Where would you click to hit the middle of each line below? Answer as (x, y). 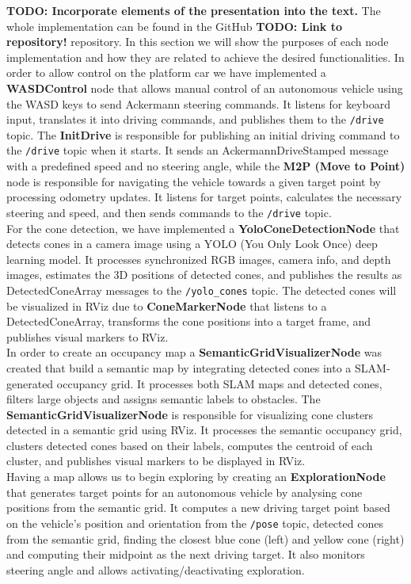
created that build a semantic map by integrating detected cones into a (179, 367)
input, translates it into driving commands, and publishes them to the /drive (195, 119)
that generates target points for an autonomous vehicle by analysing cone (185, 492)
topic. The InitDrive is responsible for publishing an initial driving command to (203, 134)
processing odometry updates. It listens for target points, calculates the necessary (204, 197)
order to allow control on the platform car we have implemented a (166, 73)
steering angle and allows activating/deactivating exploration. (156, 569)
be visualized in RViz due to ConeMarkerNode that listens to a (167, 305)
